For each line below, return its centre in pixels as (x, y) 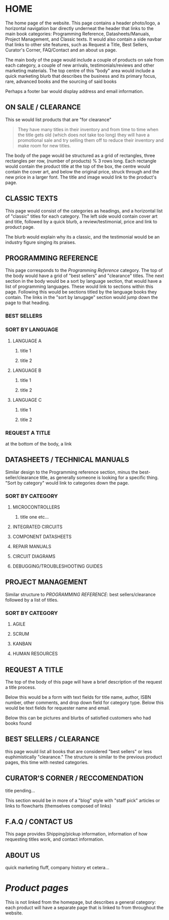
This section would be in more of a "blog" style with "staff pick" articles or (83, 800)
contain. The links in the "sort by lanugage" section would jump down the (82, 298)
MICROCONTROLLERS (36, 507)
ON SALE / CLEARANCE (43, 107)
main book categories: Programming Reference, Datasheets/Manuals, (78, 34)
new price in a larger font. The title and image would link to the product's (81, 177)
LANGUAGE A (27, 341)
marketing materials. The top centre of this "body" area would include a (80, 70)
